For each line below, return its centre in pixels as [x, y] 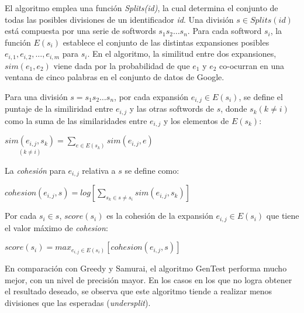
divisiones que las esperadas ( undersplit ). [78, 302]
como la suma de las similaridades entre [76, 120]
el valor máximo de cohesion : [56, 227]
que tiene [283, 216]
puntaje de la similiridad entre [59, 109]
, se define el [261, 97]
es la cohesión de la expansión [160, 216]
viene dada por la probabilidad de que [122, 65]
